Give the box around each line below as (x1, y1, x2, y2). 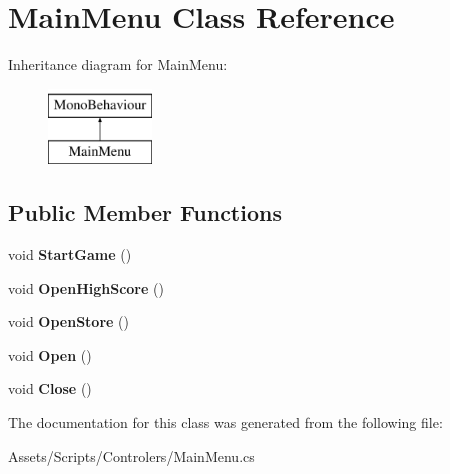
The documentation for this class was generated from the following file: (8, 412, 443, 433)
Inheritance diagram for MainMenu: (8, 54, 228, 75)
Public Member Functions (8, 197, 282, 228)
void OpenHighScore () (8, 277, 164, 298)
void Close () (8, 378, 92, 399)
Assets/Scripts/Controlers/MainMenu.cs (8, 445, 255, 466)
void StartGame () (8, 244, 132, 265)
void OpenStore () (8, 311, 129, 332)
